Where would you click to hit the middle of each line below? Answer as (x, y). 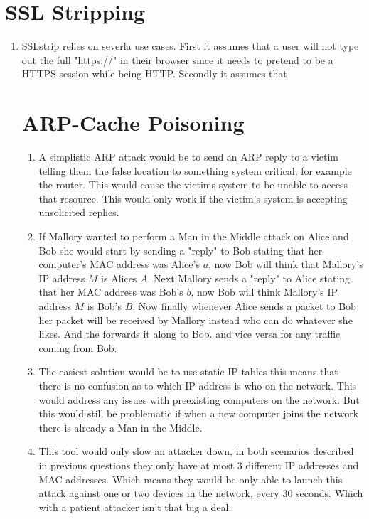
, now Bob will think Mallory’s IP (264, 292)
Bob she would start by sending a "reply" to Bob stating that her (181, 250)
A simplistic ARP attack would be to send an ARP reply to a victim (189, 157)
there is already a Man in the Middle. (121, 427)
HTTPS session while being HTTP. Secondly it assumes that (154, 74)
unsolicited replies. (79, 212)
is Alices (119, 278)
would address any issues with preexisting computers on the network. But (199, 399)
